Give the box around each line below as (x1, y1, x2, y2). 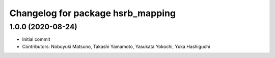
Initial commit (22, 36, 50, 42)
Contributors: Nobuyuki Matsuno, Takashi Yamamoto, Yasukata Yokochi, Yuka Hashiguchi (22, 43, 210, 49)
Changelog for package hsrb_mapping (9, 8, 176, 19)
